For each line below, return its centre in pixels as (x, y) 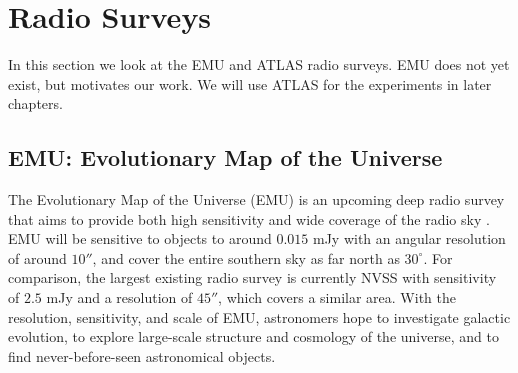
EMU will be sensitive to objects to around (140, 238)
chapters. (35, 103)
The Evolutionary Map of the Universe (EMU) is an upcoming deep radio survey (256, 199)
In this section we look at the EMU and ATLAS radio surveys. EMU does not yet (259, 64)
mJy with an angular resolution (409, 238)
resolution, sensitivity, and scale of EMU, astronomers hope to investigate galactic (259, 316)
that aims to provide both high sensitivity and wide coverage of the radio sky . (249, 218)
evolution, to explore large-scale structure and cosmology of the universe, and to (253, 336)
